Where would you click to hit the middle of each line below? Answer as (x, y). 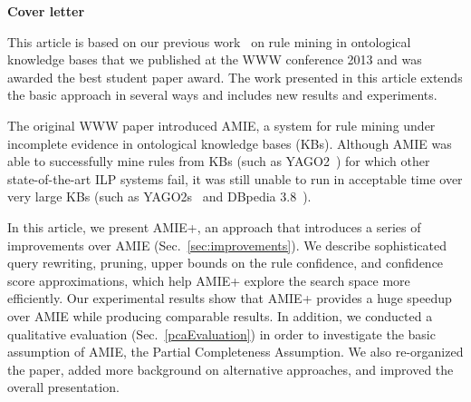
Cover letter (46, 11)
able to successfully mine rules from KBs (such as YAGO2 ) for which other (219, 161)
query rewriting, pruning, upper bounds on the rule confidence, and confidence (226, 263)
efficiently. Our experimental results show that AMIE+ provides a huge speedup (230, 298)
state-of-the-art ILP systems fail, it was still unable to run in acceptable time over (235, 178)
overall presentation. (63, 387)
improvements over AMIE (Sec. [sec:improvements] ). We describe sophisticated (227, 245)
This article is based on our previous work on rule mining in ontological (209, 41)
